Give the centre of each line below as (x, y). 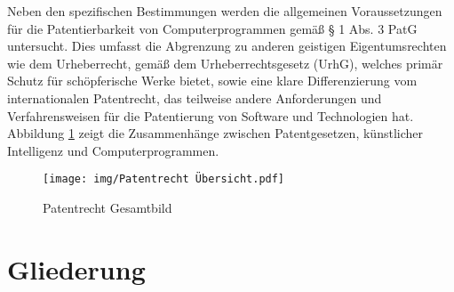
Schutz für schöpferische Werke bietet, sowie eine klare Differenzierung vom (212, 81)
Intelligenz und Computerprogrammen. (113, 150)
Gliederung (76, 268)
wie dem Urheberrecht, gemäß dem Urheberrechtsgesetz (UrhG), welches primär (225, 63)
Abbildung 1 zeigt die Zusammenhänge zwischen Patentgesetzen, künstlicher (215, 133)
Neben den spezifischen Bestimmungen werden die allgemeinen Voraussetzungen (225, 11)
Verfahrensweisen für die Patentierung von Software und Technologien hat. (211, 115)
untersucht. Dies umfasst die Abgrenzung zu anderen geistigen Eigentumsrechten (227, 46)
